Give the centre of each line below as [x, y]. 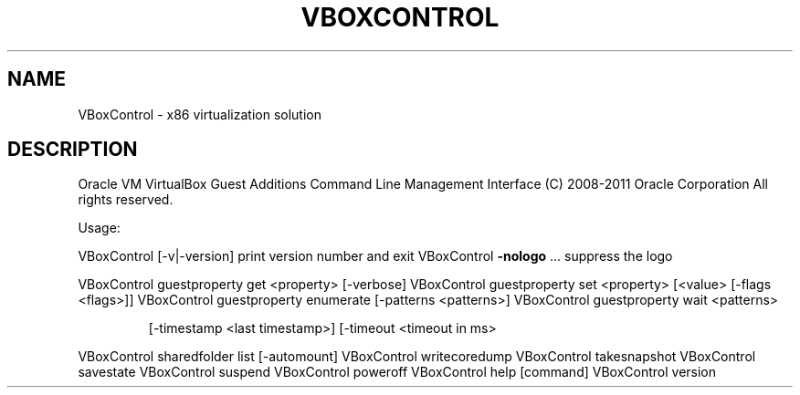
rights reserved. [126, 200]
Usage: [99, 228]
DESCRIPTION [73, 150]
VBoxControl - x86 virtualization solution [200, 114]
